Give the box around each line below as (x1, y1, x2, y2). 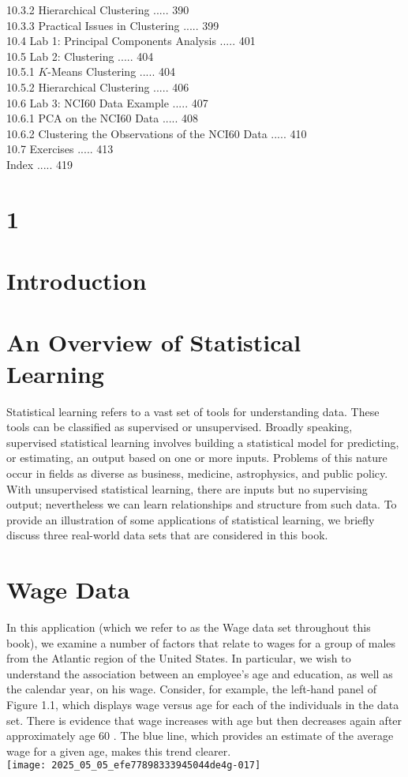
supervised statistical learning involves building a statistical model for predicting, (6, 434, 399, 450)
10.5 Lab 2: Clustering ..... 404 (6, 47, 154, 64)
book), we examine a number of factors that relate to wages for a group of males (6, 634, 396, 651)
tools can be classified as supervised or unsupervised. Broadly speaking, (6, 419, 353, 435)
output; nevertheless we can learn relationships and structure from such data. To (6, 496, 397, 512)
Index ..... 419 (6, 156, 73, 172)
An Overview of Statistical (6, 326, 301, 358)
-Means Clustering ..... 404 (47, 63, 175, 80)
